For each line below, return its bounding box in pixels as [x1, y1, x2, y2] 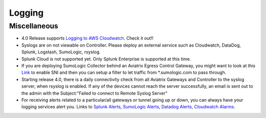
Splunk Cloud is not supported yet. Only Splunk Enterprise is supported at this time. [21, 56, 191, 62]
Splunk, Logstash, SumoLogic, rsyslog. [21, 49, 101, 55]
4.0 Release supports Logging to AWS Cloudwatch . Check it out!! [21, 35, 154, 41]
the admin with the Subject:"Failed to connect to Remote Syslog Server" [21, 90, 167, 96]
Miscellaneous [9, 22, 59, 30]
